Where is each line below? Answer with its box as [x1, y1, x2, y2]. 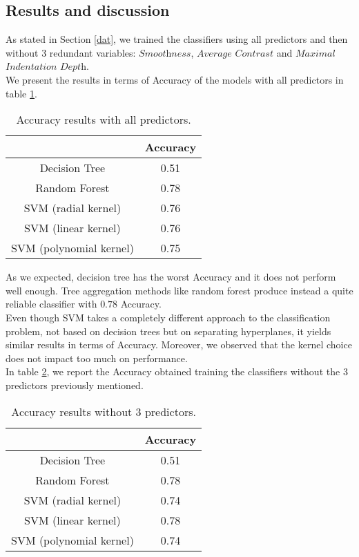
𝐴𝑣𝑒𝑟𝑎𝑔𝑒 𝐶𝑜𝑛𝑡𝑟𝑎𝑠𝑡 [197, 48, 273, 59]
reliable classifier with [6, 296, 97, 311]
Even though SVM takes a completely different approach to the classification [6, 310, 331, 324]
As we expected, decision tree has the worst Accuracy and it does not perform [6, 270, 336, 284]
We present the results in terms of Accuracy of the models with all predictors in [6, 72, 344, 86]
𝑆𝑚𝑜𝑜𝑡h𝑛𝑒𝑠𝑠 [139, 48, 191, 59]
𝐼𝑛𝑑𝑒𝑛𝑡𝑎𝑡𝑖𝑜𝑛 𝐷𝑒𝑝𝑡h [6, 62, 86, 73]
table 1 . [6, 86, 37, 100]
